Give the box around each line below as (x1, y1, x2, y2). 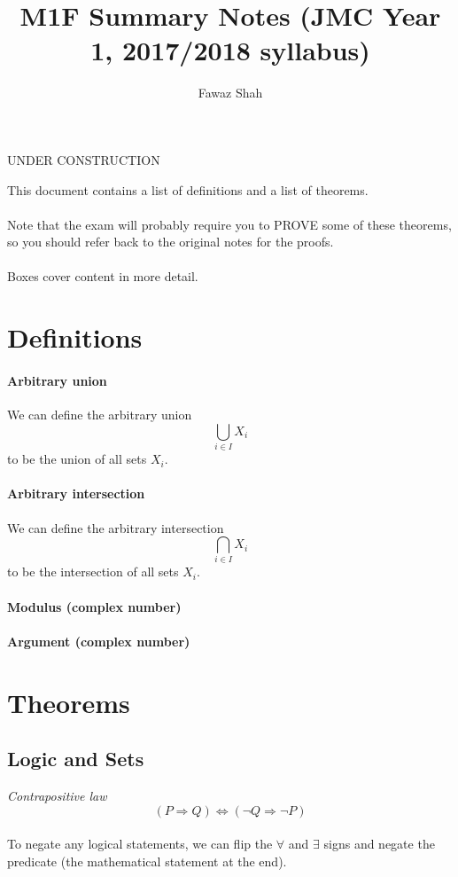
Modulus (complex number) (7, 597, 182, 615)
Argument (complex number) (7, 631, 190, 650)
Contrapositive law (7, 787, 107, 805)
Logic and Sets (7, 745, 144, 772)
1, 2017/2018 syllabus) (90, 32, 370, 68)
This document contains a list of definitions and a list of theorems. (7, 180, 369, 199)
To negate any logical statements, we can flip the (7, 834, 273, 853)
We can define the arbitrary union (7, 405, 192, 424)
